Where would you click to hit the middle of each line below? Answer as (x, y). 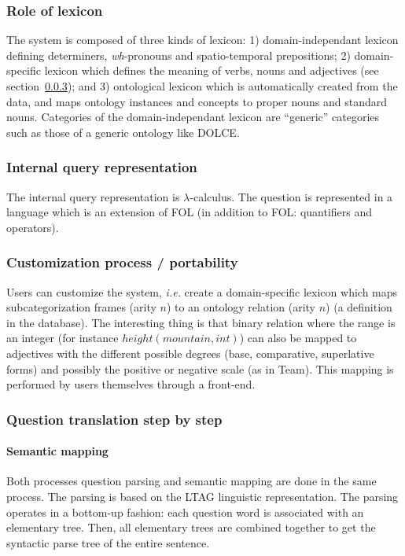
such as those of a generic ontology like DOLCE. (123, 132)
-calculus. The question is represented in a (291, 196)
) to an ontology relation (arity (241, 307)
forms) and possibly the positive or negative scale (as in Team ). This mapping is (200, 368)
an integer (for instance (63, 338)
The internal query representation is (93, 196)
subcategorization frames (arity (81, 307)
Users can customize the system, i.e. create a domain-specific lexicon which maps (202, 291)
